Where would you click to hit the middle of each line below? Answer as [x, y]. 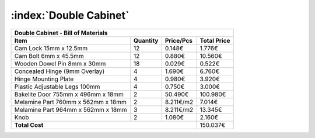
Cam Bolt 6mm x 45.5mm [49, 56]
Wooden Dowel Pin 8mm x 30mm [60, 63]
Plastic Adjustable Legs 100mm [57, 87]
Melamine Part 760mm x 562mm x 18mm [70, 102]
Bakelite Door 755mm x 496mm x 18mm [69, 94]
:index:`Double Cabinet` [70, 15]
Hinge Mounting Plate [44, 79]
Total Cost [29, 125]
